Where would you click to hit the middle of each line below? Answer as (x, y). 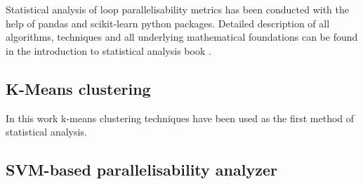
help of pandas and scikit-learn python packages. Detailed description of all (168, 23)
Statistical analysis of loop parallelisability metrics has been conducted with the (178, 9)
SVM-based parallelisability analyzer (141, 170)
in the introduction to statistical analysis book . (108, 50)
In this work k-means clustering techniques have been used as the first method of (180, 118)
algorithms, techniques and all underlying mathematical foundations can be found (182, 37)
